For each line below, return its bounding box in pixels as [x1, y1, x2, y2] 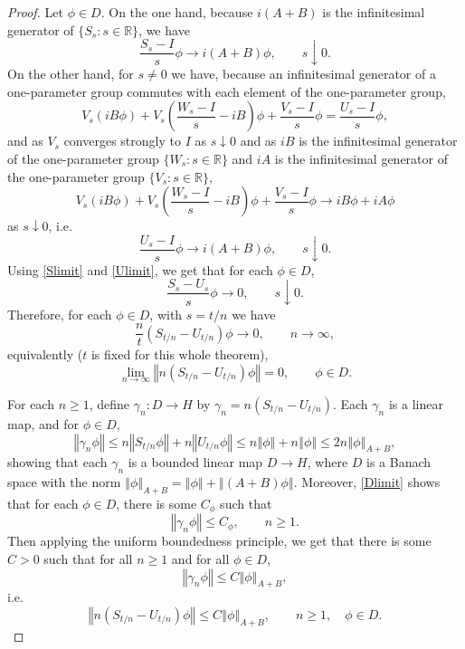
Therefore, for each [7, 304, 112, 323]
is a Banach [366, 453, 432, 472]
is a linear [388, 395, 443, 413]
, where [307, 453, 348, 472]
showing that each [7, 453, 108, 472]
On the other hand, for [7, 64, 134, 83]
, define [89, 395, 130, 413]
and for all [171, 549, 230, 568]
